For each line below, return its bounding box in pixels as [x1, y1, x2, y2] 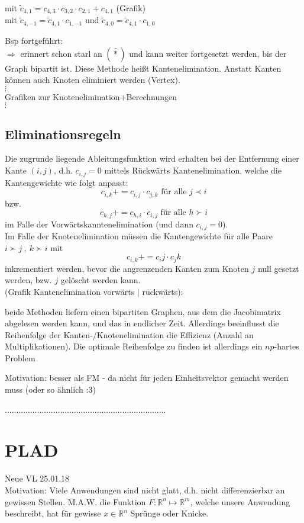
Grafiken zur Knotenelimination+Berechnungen [5, 90, 177, 102]
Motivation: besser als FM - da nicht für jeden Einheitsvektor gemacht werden [5, 371, 289, 384]
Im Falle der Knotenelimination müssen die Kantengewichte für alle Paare [5, 230, 273, 242]
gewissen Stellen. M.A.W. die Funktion [5, 495, 146, 508]
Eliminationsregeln [5, 124, 121, 143]
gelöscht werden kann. [60, 274, 141, 286]
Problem [5, 351, 35, 364]
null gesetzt [257, 262, 299, 274]
